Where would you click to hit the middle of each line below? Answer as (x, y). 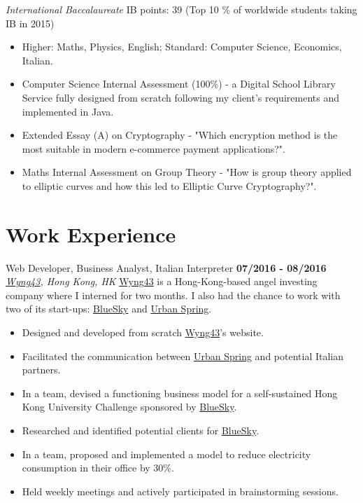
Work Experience (91, 234)
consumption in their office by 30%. (98, 468)
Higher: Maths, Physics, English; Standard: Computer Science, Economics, (182, 47)
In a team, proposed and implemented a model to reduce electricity (166, 454)
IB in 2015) (30, 23)
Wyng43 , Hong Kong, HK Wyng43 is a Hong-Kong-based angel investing (162, 281)
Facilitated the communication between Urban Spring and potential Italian (183, 356)
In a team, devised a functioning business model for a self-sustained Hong (180, 393)
